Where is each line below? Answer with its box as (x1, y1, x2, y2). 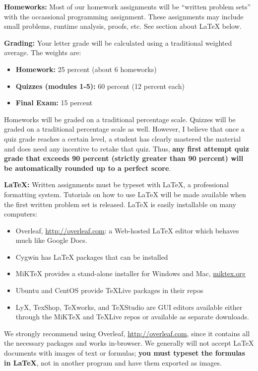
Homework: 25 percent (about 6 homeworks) (15, 64, 157, 74)
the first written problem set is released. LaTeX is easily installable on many (4, 199, 236, 209)
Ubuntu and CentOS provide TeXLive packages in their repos (15, 285, 203, 296)
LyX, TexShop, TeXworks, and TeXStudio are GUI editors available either (15, 301, 243, 312)
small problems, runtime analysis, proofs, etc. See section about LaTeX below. (4, 21, 242, 31)
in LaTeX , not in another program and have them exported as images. (4, 357, 222, 368)
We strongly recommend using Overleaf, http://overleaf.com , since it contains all (4, 328, 250, 338)
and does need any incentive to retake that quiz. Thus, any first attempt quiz (4, 143, 249, 153)
